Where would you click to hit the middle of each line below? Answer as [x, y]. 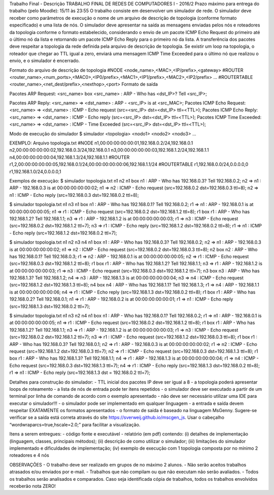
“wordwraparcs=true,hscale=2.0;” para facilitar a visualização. [75, 424]
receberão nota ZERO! [32, 486]
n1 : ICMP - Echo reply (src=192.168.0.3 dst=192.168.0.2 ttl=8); [74, 195]
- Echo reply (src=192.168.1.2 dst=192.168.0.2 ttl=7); [63, 233]
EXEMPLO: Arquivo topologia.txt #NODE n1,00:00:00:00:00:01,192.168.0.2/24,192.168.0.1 [101, 143]
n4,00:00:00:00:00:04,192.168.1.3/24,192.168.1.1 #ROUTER [70, 157]
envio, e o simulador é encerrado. [45, 61]
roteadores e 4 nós [29, 455]
